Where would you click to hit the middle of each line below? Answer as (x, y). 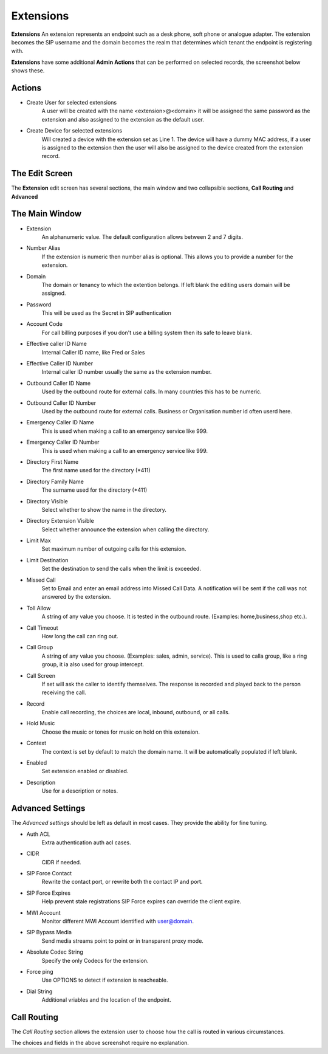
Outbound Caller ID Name (59, 383)
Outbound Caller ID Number (61, 403)
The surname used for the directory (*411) (94, 490)
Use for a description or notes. (80, 791)
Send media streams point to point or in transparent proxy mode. (122, 941)
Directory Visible (47, 501)
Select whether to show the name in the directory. (104, 509)
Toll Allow (39, 608)
